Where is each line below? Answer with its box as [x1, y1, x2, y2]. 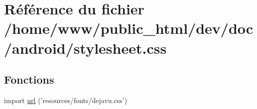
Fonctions [4, 72, 54, 87]
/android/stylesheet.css [4, 37, 167, 58]
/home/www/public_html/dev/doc [4, 18, 254, 38]
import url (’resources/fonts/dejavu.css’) [4, 95, 128, 105]
